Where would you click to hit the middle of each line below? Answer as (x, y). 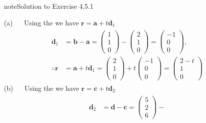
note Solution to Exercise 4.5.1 (49, 6)
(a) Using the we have (41, 22)
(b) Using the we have (42, 88)
